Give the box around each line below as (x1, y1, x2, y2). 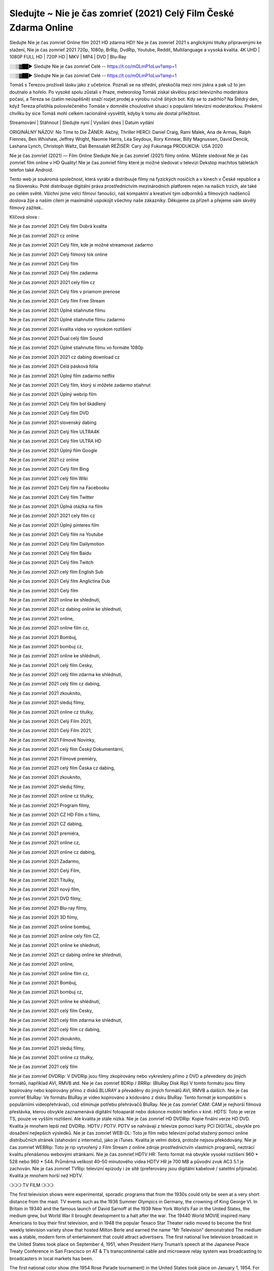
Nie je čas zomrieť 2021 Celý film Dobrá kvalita (9, 223, 108, 229)
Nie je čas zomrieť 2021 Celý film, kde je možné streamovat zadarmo (9, 242, 153, 248)
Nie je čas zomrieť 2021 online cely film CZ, (9, 933, 100, 939)
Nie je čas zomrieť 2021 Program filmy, (9, 802, 91, 808)
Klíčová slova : (9, 214, 40, 220)
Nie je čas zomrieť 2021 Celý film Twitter (9, 494, 94, 500)
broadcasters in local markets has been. (9, 1255, 93, 1261)
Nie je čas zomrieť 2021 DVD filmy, (9, 895, 82, 902)
